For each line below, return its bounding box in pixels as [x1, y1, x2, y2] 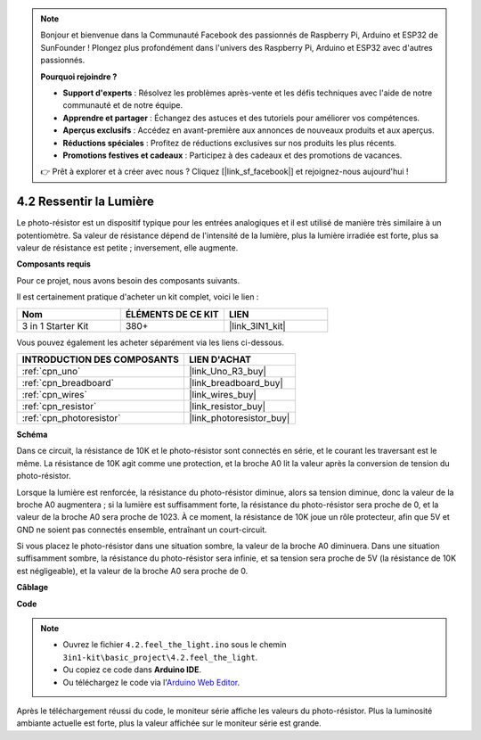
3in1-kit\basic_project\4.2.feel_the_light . [62, 652, 258, 662]
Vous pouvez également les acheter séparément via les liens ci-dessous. [16, 337, 285, 348]
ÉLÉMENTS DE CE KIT [125, 308, 219, 320]
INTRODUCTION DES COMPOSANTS [21, 353, 180, 366]
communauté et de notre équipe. [62, 100, 183, 111]
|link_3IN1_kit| [228, 319, 287, 332]
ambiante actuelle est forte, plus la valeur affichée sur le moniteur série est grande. [16, 718, 322, 728]
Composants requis [16, 259, 91, 269]
